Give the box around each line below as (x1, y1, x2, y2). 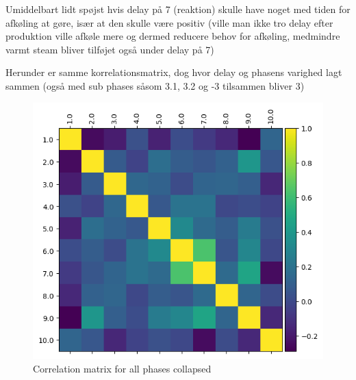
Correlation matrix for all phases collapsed (33, 361, 212, 375)
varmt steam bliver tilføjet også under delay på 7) (5, 42, 214, 56)
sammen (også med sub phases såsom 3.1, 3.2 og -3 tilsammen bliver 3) (5, 78, 305, 92)
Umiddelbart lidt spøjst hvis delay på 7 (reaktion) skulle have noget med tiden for (5, 2, 351, 16)
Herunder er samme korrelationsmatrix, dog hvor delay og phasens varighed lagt (5, 65, 342, 79)
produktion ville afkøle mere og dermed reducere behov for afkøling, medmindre (5, 29, 340, 43)
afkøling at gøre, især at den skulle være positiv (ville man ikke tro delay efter (5, 15, 333, 29)
